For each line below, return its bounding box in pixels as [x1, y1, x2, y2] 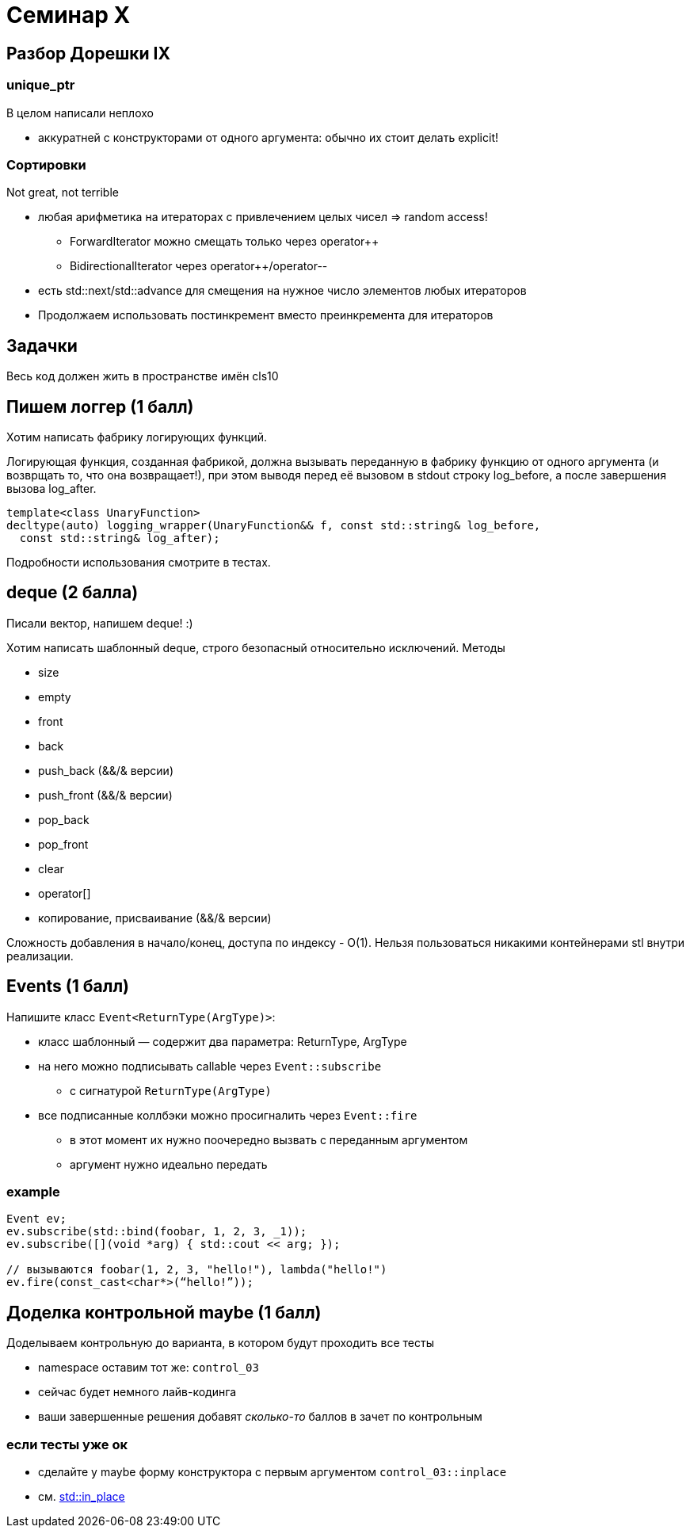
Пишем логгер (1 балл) [6, 396, 194, 417]
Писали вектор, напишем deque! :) [6, 616, 193, 630]
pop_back [38, 812, 90, 826]
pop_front [38, 837, 89, 851]
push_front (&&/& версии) [38, 788, 173, 802]
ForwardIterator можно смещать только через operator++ [70, 235, 379, 249]
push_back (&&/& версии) [38, 763, 174, 777]
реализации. [6, 948, 74, 963]
